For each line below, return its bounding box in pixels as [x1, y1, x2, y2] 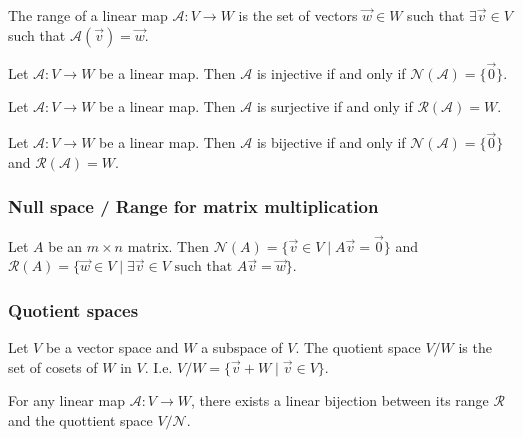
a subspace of [201, 337, 283, 358]
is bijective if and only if [256, 132, 406, 153]
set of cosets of [8, 356, 98, 377]
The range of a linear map [8, 5, 168, 25]
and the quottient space [8, 410, 153, 431]
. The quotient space [295, 337, 421, 358]
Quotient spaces [8, 297, 139, 322]
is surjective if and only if [256, 96, 413, 117]
